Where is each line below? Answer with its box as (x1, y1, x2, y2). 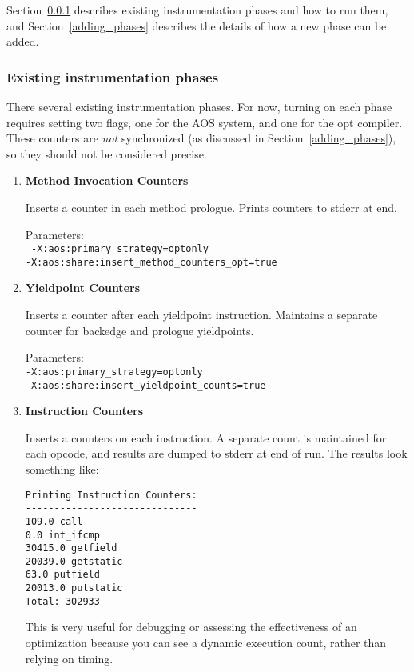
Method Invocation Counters (25, 172, 189, 189)
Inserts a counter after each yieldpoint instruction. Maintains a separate (25, 306, 378, 323)
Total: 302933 (25, 595, 100, 607)
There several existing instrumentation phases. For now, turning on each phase (6, 98, 392, 114)
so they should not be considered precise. (6, 145, 207, 162)
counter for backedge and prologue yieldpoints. (25, 322, 254, 338)
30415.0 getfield (25, 542, 117, 554)
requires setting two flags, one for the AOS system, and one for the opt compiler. (6, 114, 403, 130)
